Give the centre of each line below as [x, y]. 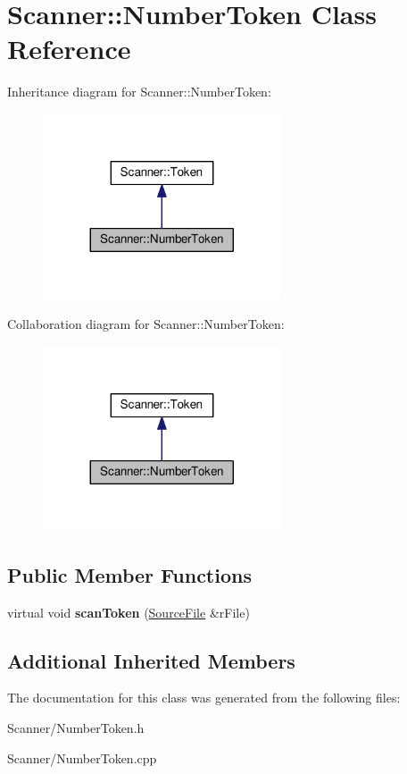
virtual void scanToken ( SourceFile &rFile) [129, 612]
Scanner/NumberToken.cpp [82, 757]
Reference [69, 49]
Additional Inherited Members [151, 660]
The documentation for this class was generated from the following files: [204, 698]
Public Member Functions [129, 574]
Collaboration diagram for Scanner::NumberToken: [146, 324]
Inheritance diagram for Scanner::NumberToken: [139, 92]
